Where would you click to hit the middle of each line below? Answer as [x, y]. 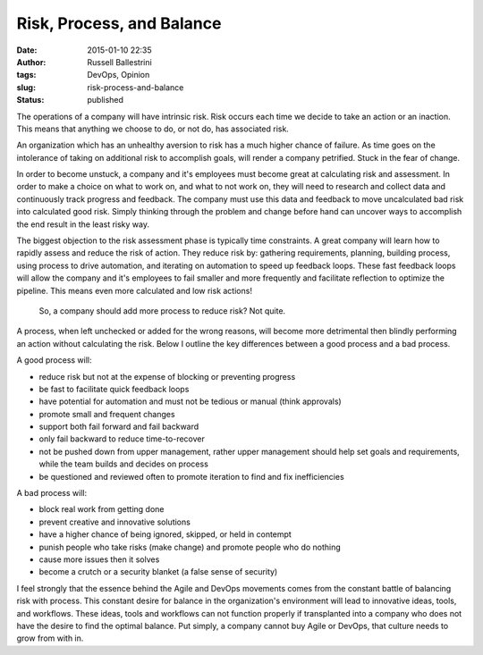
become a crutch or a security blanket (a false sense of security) [158, 572]
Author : [31, 62]
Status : [30, 100]
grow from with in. [50, 638]
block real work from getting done [102, 509]
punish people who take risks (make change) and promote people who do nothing [190, 547]
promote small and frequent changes [107, 414]
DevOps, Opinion [119, 75]
